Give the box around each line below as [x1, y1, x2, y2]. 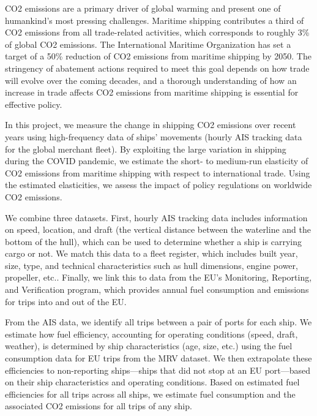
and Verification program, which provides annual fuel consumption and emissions [5, 283, 309, 296]
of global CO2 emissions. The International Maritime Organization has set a [5, 37, 291, 50]
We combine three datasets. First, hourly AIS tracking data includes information [5, 211, 308, 224]
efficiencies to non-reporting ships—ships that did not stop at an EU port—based [5, 363, 311, 376]
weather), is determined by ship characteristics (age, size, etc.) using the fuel [5, 339, 293, 352]
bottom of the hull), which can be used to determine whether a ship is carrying [5, 235, 302, 248]
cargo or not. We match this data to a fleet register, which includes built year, [5, 247, 298, 260]
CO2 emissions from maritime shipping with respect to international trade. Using [5, 166, 310, 179]
